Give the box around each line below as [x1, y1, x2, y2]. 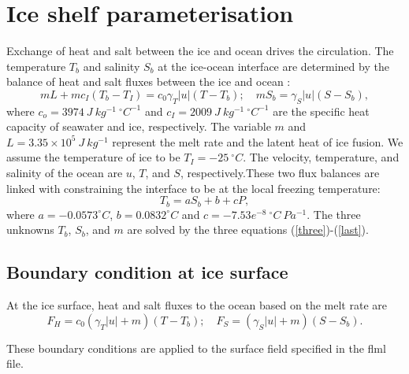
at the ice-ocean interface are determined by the [158, 57, 389, 74]
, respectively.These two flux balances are [180, 165, 380, 181]
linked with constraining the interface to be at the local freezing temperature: [6, 180, 381, 196]
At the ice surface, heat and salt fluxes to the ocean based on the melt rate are [6, 297, 387, 313]
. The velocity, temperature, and [243, 149, 400, 165]
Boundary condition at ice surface [6, 260, 288, 284]
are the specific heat [273, 102, 370, 119]
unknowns [6, 221, 54, 238]
